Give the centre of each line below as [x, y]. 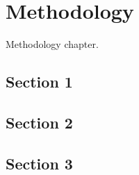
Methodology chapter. [52, 44]
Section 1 [39, 82]
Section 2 [39, 122]
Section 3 [39, 163]
